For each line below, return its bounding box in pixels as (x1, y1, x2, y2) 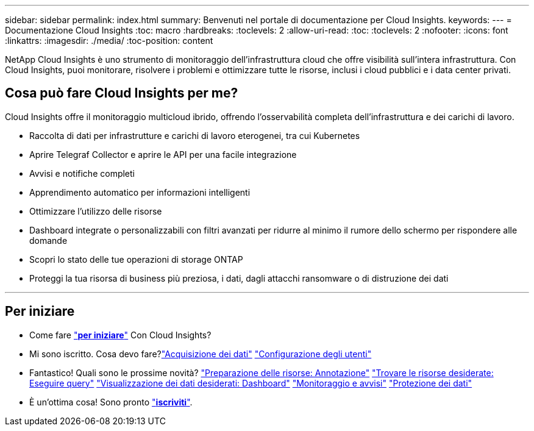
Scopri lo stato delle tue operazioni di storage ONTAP (29, 254, 243, 265)
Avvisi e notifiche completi (29, 168, 135, 179)
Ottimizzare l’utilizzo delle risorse (29, 205, 162, 216)
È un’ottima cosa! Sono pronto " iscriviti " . (29, 396, 193, 407)
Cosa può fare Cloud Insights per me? (5, 85, 238, 101)
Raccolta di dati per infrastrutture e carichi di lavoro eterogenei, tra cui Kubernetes (29, 130, 360, 141)
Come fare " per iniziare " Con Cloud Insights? (29, 329, 212, 340)
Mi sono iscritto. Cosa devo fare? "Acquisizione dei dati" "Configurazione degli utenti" (29, 348, 372, 359)
